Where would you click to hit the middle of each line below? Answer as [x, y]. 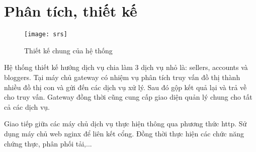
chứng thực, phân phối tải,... [48, 143]
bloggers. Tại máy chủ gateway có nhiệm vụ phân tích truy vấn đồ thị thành [122, 77]
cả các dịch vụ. [27, 106]
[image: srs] [46, 34]
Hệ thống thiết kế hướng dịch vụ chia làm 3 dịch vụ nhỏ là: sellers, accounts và [126, 67]
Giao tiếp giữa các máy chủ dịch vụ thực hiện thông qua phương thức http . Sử [125, 124]
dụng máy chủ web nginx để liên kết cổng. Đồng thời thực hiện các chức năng [124, 133]
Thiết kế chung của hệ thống [68, 50]
